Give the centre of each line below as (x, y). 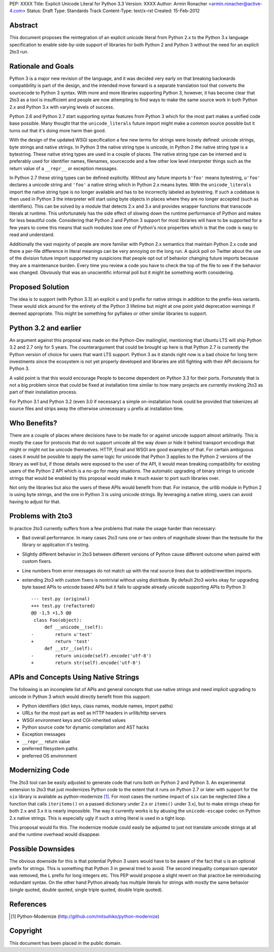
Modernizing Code (39, 770)
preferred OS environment (49, 756)
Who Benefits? (33, 423)
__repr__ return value (46, 741)
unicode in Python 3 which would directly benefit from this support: (80, 697)
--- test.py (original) (61, 599)
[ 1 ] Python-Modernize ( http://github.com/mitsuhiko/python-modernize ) (85, 916)
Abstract (24, 25)
